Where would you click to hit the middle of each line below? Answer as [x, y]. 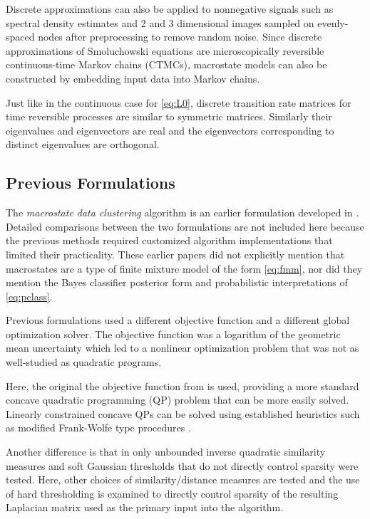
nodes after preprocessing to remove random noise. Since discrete [180, 37]
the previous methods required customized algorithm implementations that [169, 240]
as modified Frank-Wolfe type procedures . [98, 428]
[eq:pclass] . [29, 296]
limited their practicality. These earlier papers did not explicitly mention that [175, 254]
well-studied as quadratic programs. [84, 362]
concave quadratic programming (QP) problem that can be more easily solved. [178, 400]
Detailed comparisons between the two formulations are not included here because [185, 226]
